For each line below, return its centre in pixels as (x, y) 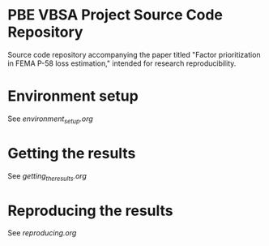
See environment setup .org (51, 119)
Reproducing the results (90, 211)
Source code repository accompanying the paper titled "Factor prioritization (134, 54)
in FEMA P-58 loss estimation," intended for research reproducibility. (122, 63)
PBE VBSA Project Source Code (115, 15)
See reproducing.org (42, 233)
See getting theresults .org (47, 177)
